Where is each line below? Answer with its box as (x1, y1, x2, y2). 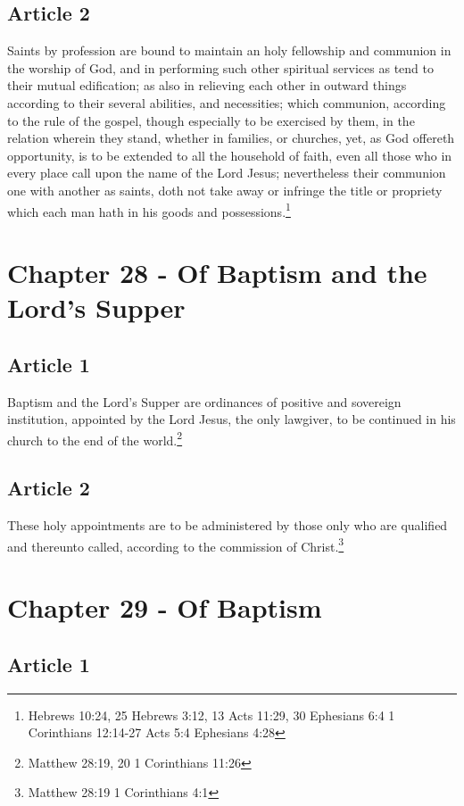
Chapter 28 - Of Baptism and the (7, 253, 427, 290)
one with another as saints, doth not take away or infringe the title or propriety (7, 180, 443, 199)
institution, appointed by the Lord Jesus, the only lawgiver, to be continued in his (7, 410, 456, 428)
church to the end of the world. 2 (7, 428, 183, 449)
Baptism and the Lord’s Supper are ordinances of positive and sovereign (7, 392, 402, 411)
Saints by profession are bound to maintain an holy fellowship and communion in (7, 41, 452, 60)
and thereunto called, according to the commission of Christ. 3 (7, 534, 344, 555)
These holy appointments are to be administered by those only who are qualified (7, 516, 448, 535)
